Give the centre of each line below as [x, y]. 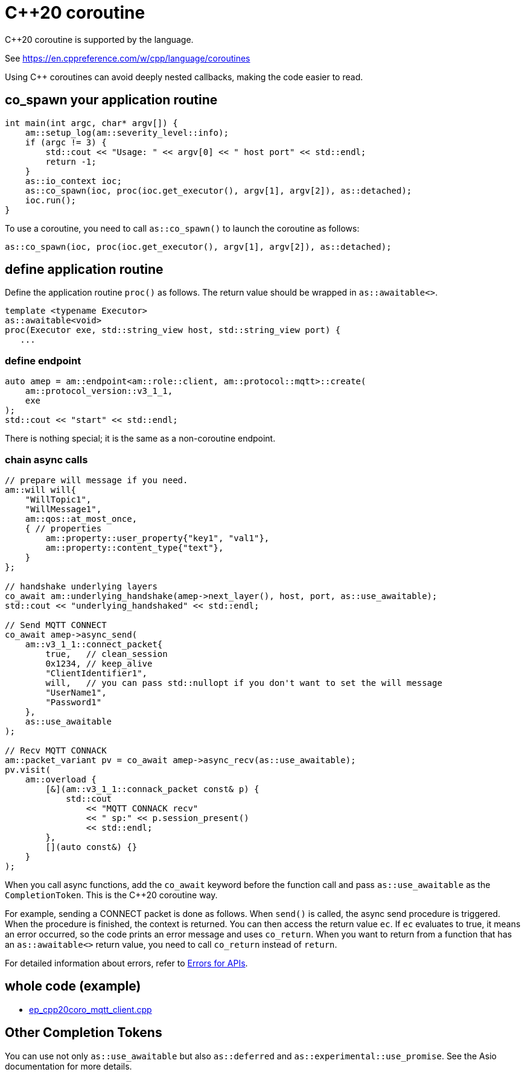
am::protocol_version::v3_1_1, [99, 391]
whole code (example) [73, 986]
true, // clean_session [107, 654]
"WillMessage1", [63, 509]
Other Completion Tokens [84, 1033]
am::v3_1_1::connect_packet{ [94, 644]
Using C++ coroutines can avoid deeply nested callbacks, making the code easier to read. [184, 77]
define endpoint [43, 360]
